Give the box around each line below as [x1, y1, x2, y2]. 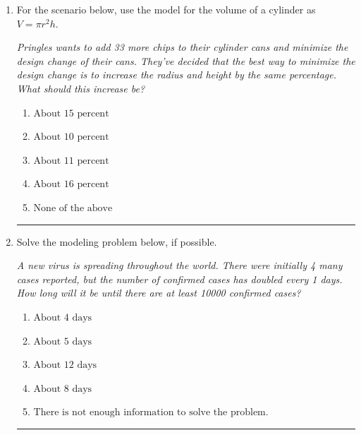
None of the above [33, 203, 113, 213]
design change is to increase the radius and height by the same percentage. [16, 67, 336, 82]
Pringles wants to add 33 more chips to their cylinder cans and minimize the [16, 40, 348, 54]
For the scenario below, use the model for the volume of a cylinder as [16, 2, 316, 16]
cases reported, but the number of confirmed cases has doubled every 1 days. [16, 271, 343, 286]
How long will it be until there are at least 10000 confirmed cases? [16, 285, 301, 300]
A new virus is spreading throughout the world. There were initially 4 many [16, 258, 343, 273]
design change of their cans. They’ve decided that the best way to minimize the [16, 53, 355, 68]
